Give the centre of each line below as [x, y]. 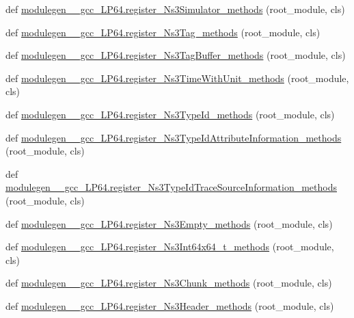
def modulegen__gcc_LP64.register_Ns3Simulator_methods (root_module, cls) [175, 9]
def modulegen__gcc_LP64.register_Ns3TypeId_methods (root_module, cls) [170, 114]
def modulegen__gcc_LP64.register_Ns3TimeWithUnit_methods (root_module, [177, 78]
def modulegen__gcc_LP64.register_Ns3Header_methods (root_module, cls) [170, 305]
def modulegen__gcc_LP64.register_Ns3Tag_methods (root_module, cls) [163, 32]
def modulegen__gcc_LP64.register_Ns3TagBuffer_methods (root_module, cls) [176, 55]
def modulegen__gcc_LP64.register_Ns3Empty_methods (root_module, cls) [169, 223]
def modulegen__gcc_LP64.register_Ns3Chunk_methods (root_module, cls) [169, 283]
